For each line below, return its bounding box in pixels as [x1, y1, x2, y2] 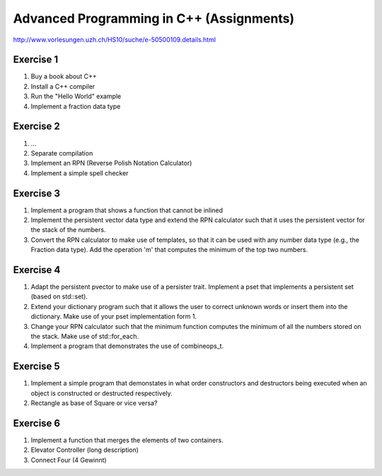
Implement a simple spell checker [30, 168, 129, 177]
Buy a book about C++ [30, 72, 97, 81]
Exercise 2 [13, 120, 60, 132]
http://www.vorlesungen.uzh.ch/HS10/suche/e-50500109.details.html [13, 35, 216, 44]
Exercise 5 [13, 361, 60, 373]
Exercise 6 [13, 417, 60, 429]
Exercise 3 [13, 187, 60, 199]
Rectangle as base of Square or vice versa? [30, 399, 158, 407]
